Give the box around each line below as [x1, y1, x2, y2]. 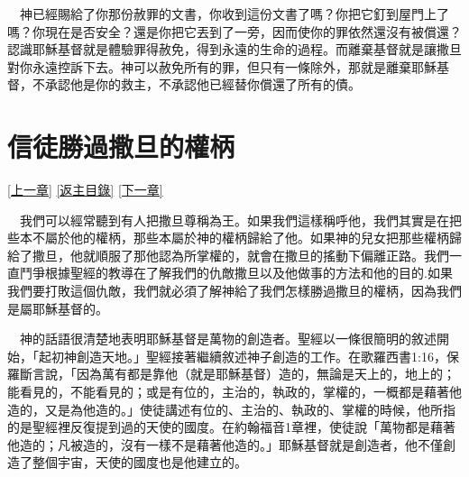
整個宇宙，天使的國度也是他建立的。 [32, 453, 247, 472]
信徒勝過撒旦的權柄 [7, 128, 235, 165]
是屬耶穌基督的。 [7, 298, 108, 317]
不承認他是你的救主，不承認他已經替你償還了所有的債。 [32, 75, 361, 94]
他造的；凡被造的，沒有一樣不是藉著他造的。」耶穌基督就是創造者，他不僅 [7, 435, 443, 454]
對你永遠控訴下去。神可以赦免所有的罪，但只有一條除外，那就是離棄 [7, 57, 411, 76]
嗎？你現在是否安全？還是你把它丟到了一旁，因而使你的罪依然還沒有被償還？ [7, 22, 462, 41]
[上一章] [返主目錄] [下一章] [7, 180, 163, 199]
